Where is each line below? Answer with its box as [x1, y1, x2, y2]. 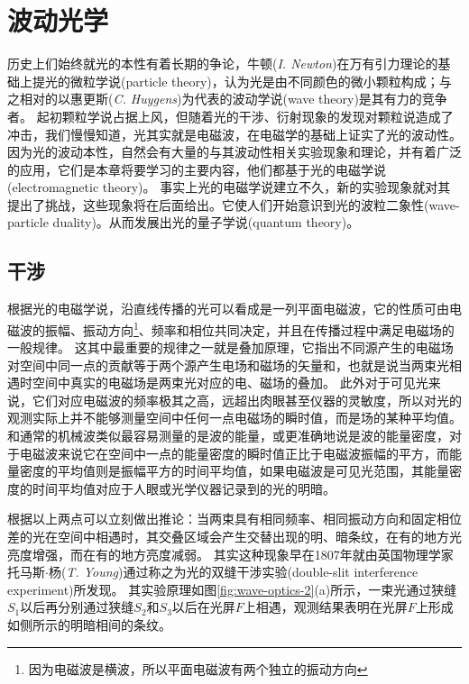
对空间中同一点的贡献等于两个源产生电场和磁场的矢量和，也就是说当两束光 [7, 355, 449, 374]
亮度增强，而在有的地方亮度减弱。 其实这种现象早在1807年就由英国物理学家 [7, 544, 454, 563]
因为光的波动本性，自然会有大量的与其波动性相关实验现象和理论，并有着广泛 [7, 142, 462, 161]
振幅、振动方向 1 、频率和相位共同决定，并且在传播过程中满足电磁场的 [44, 317, 455, 339]
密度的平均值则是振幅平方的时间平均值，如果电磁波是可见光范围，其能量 [19, 461, 449, 480]
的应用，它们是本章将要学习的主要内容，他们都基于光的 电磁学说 [7, 160, 386, 178]
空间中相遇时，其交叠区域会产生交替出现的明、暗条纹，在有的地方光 [57, 527, 462, 546]
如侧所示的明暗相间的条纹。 [7, 616, 171, 634]
